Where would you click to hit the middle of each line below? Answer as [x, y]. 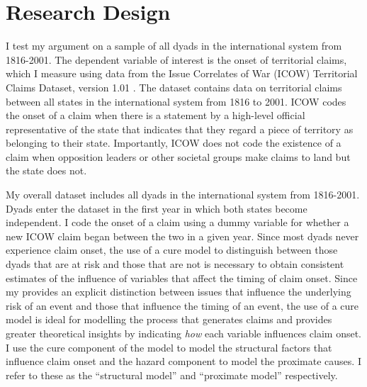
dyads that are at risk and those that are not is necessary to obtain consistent [175, 264]
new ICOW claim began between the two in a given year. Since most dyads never [182, 236]
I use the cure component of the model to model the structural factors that [169, 347]
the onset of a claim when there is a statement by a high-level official [156, 115]
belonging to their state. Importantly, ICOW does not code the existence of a [174, 143]
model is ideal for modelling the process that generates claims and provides [169, 319]
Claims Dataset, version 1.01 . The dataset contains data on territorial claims [174, 87]
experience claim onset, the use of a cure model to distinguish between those [172, 250]
